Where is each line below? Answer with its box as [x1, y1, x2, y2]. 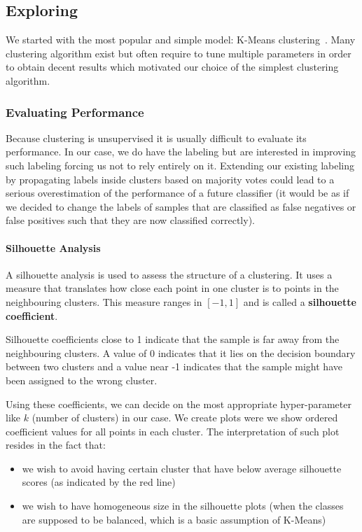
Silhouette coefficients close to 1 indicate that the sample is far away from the [6, 332, 340, 346]
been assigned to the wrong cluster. [6, 372, 158, 387]
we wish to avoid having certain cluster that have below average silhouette [22, 461, 342, 475]
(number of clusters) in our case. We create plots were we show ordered [32, 410, 338, 425]
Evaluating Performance [6, 103, 144, 120]
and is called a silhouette [243, 294, 356, 309]
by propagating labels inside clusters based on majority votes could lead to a [6, 171, 335, 186]
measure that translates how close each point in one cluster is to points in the [6, 281, 339, 295]
